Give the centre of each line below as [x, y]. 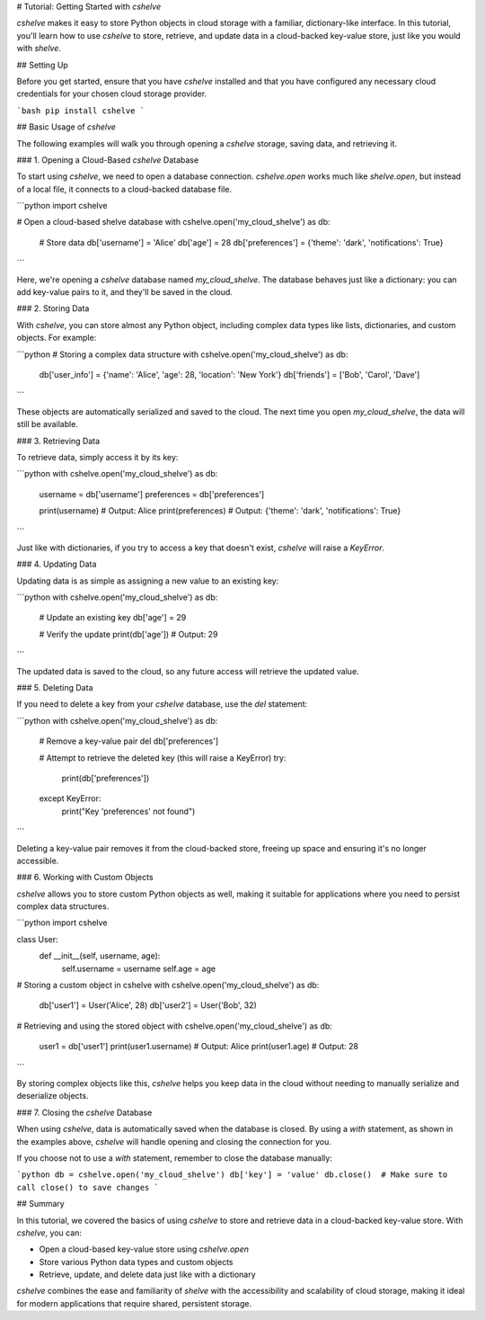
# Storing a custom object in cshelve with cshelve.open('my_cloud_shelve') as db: [168, 986]
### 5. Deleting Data [55, 688]
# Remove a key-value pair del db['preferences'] [129, 741]
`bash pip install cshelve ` [81, 111]
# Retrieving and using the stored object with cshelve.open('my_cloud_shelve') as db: [174, 1026]
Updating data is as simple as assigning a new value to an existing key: [148, 581]
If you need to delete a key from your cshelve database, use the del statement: [162, 704]
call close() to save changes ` [88, 1187]
